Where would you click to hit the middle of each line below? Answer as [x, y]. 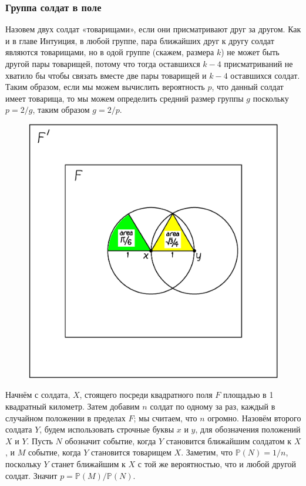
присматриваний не [258, 63]
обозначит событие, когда [110, 440]
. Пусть [40, 440]
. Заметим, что [207, 452]
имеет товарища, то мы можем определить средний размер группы [125, 98]
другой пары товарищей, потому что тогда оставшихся [103, 63]
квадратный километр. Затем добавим [73, 406]
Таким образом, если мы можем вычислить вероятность [105, 87]
